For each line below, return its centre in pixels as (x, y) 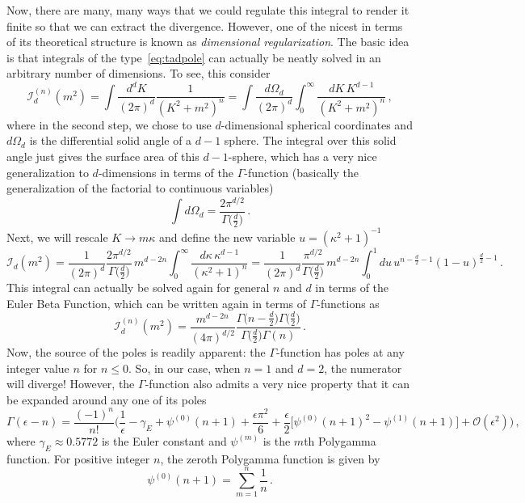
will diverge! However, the (71, 384)
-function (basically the (301, 172)
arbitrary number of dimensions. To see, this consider (139, 73)
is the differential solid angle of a (111, 140)
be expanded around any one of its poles (107, 399)
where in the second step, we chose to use (109, 124)
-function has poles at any (340, 352)
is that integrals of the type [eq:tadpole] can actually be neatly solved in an (194, 57)
